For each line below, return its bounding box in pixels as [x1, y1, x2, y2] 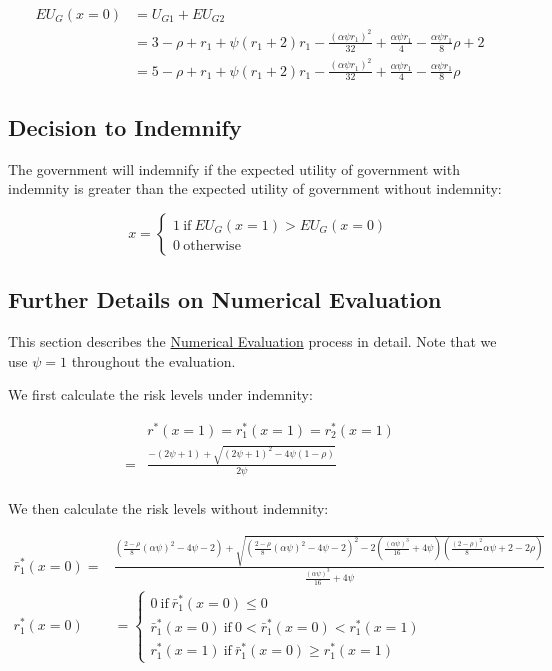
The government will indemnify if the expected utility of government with [8, 158, 460, 179]
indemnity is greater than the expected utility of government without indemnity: [8, 178, 502, 199]
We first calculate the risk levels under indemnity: [8, 384, 313, 405]
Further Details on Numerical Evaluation [8, 284, 442, 315]
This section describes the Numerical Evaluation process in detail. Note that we [8, 331, 497, 352]
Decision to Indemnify [8, 111, 242, 142]
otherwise [183, 238, 241, 253]
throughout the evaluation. [71, 350, 236, 371]
